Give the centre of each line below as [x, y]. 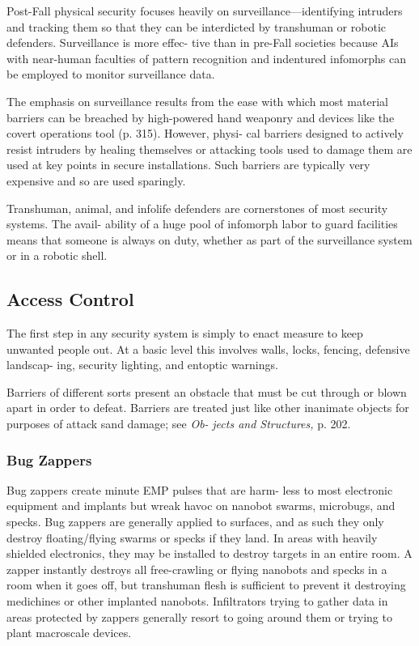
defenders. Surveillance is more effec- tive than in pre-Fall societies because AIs [203, 42]
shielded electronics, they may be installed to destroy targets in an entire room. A [209, 553]
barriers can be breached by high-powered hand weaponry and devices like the [201, 117]
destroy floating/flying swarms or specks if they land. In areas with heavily [192, 537]
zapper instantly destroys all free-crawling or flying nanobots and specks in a [197, 569]
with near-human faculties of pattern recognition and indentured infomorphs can [206, 58]
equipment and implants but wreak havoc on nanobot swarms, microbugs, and [201, 506]
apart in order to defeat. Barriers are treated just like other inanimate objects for [208, 408]
